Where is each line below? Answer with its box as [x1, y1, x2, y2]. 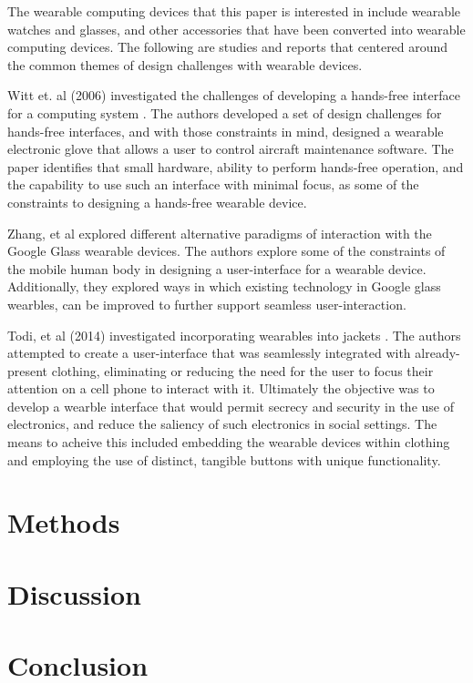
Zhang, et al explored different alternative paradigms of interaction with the [7, 223, 432, 242]
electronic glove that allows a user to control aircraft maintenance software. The [7, 139, 454, 158]
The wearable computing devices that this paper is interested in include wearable [7, 2, 461, 20]
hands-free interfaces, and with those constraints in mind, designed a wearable [7, 121, 444, 140]
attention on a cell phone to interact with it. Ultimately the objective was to [7, 379, 435, 398]
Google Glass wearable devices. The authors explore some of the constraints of [7, 241, 446, 260]
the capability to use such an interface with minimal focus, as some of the [7, 175, 419, 194]
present [7, 361, 48, 380]
